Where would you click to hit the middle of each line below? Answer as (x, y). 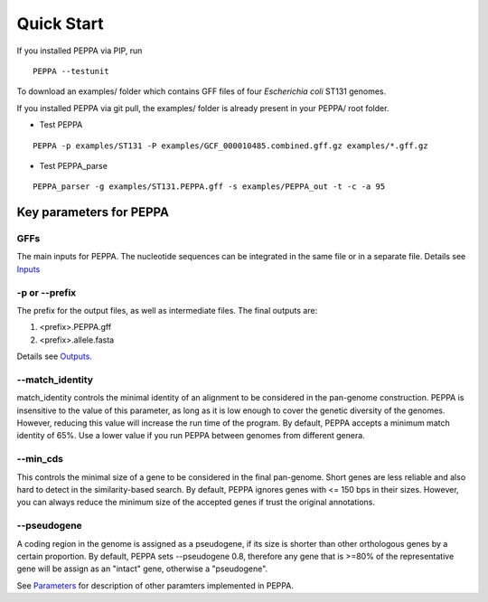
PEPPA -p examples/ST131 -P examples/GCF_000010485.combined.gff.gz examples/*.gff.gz (230, 146)
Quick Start (60, 24)
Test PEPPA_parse (74, 165)
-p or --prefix (47, 292)
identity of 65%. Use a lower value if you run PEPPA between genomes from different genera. (191, 436)
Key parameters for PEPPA (93, 212)
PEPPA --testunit (71, 71)
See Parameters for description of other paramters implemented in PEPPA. (155, 585)
